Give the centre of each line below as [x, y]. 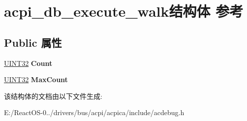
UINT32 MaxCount [36, 79]
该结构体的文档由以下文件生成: [53, 96]
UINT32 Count [28, 63]
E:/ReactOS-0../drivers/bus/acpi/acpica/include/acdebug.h [94, 112]
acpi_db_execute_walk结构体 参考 [124, 11]
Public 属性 [33, 42]
